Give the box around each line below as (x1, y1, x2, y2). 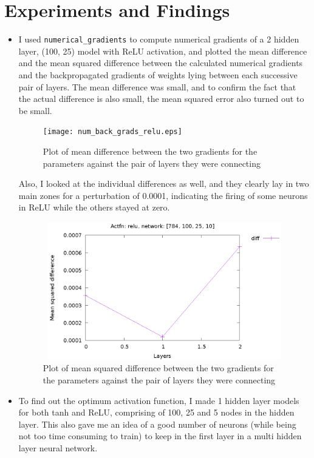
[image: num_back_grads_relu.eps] (43, 127, 182, 136)
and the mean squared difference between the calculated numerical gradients (18, 56, 303, 69)
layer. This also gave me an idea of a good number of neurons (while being (18, 417, 296, 430)
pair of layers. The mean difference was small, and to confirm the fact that (18, 80, 296, 93)
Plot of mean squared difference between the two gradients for (43, 362, 274, 374)
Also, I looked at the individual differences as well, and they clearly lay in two (18, 177, 309, 190)
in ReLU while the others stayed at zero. (18, 201, 170, 214)
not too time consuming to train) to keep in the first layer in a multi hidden (18, 429, 302, 442)
